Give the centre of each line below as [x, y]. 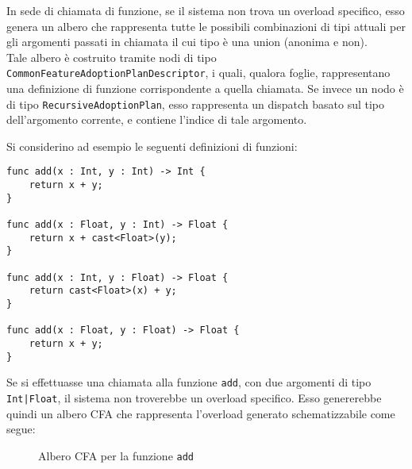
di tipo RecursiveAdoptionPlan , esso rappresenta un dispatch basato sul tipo [196, 104]
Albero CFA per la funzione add [116, 455]
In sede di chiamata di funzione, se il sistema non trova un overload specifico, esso [206, 10]
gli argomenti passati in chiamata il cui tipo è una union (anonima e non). [187, 42]
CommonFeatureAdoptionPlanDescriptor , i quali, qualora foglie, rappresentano [198, 73]
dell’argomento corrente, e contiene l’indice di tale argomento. [157, 119]
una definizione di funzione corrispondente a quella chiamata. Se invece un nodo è [205, 88]
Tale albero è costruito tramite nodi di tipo [112, 57]
